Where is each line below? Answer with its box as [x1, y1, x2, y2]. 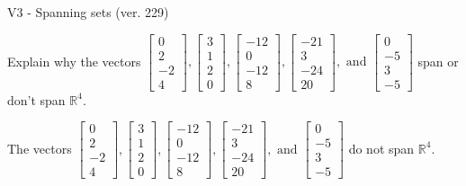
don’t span [7, 90, 66, 109]
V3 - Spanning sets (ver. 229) [7, 3, 169, 21]
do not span [348, 138, 415, 157]
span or [417, 51, 459, 70]
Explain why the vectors [7, 51, 141, 70]
